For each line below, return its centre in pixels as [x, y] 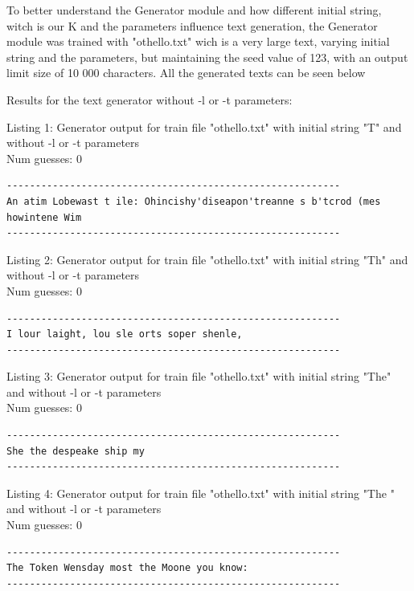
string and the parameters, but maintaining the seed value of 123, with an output [207, 57]
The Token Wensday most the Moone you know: [127, 568]
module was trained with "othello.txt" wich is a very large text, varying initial [198, 41]
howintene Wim [44, 217]
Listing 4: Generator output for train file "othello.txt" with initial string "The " [201, 493]
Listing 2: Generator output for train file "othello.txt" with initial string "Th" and [207, 259]
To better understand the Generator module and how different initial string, [194, 10]
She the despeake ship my [76, 451]
